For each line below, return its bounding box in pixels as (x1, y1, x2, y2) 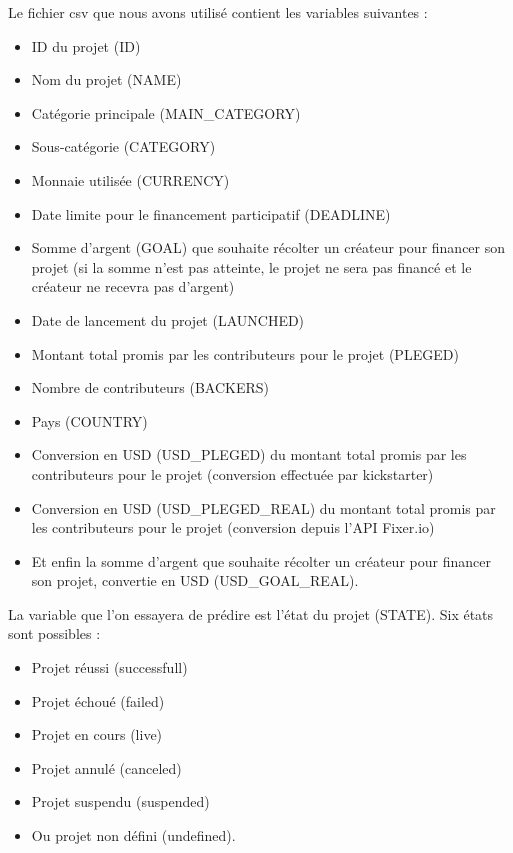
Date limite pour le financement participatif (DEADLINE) (31, 203, 391, 224)
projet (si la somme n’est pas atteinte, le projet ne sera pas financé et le (31, 256, 472, 277)
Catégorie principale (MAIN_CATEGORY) (31, 102, 301, 123)
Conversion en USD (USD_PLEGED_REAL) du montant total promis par (31, 497, 496, 518)
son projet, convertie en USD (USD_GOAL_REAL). (31, 570, 359, 591)
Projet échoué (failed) (31, 690, 165, 711)
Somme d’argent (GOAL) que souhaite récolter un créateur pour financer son (31, 237, 506, 258)
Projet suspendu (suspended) (31, 791, 210, 812)
